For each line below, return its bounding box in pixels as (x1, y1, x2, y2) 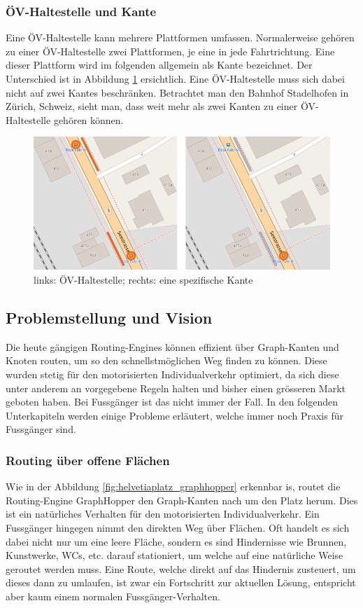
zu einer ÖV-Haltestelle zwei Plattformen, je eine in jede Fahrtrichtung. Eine (6, 43, 335, 58)
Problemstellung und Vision (6, 306, 213, 328)
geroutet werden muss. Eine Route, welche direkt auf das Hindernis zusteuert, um (6, 561, 356, 576)
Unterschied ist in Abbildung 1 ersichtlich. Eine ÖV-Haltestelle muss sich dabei (6, 71, 345, 85)
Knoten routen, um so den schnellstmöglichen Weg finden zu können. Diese (6, 353, 327, 368)
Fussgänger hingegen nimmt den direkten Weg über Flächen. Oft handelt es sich (6, 520, 350, 534)
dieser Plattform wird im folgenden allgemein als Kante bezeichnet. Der (6, 57, 313, 72)
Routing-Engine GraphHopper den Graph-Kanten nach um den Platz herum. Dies (6, 492, 358, 507)
